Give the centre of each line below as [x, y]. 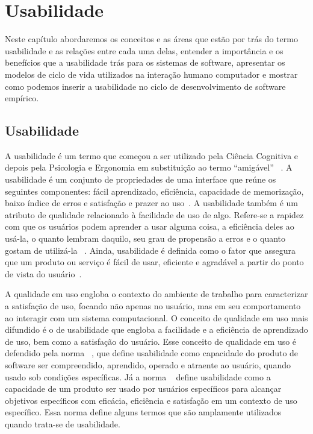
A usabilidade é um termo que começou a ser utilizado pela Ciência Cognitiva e [152, 155]
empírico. [22, 98]
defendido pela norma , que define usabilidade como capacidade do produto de [152, 353]
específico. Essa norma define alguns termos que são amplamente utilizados [143, 412]
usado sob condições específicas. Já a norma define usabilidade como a [138, 376]
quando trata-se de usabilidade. [63, 423]
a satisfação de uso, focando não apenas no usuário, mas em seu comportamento [153, 306]
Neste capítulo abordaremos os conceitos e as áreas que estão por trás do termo [151, 39]
